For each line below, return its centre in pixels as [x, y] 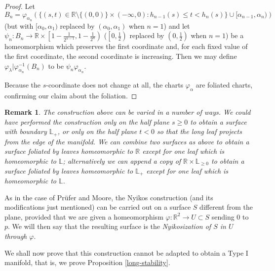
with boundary [26, 131]
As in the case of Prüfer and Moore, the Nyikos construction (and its [109, 197]
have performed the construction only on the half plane [87, 121]
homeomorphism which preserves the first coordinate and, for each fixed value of [126, 46]
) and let [177, 25]
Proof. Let [20, 6]
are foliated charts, [224, 84]
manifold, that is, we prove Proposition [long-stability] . [87, 262]
